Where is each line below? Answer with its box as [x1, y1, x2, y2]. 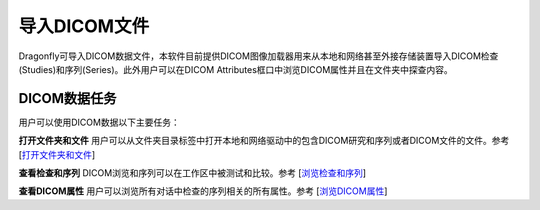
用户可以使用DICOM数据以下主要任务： [18, 116, 180, 128]
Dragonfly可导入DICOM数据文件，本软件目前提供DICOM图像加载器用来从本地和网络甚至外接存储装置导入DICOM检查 [18, 50, 499, 62]
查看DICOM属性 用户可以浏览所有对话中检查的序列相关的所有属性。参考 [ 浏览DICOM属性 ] [18, 185, 388, 197]
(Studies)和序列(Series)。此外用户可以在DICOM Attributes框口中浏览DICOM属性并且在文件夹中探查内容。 [18, 63, 454, 75]
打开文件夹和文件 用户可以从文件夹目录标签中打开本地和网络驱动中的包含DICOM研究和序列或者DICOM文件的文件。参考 [18, 135, 510, 147]
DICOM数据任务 [18, 90, 117, 107]
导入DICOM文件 [18, 15, 150, 37]
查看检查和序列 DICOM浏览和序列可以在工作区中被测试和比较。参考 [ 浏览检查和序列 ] [18, 167, 367, 179]
